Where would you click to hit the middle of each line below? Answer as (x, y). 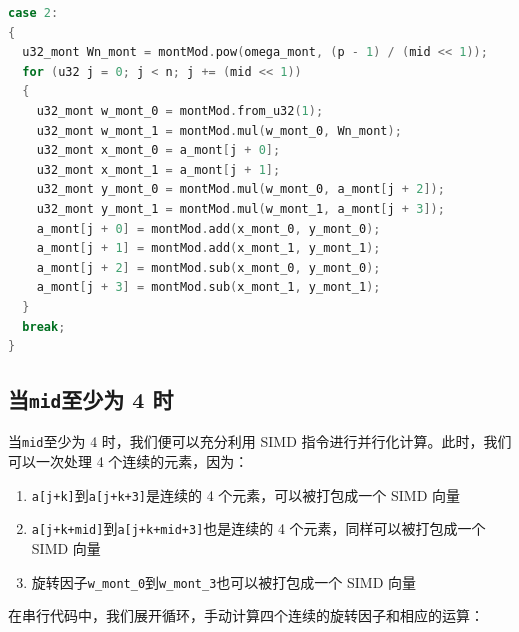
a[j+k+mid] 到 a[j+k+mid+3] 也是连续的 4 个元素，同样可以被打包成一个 (258, 528)
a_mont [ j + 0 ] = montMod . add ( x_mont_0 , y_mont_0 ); (208, 228)
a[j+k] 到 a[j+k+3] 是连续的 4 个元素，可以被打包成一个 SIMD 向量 (246, 494)
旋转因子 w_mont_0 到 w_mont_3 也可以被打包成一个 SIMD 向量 (224, 581)
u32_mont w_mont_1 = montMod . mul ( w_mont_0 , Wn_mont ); (219, 130)
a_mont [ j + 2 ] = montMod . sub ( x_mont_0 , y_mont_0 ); (208, 267)
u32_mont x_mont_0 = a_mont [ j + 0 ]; (158, 150)
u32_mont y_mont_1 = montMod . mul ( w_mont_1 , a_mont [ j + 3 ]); (240, 208)
